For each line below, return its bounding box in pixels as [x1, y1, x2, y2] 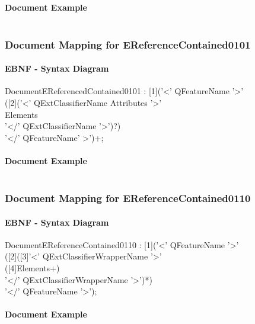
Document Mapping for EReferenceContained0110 [5, 191, 251, 206]
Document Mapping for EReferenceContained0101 [5, 37, 251, 52]
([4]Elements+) [5, 262, 60, 274]
